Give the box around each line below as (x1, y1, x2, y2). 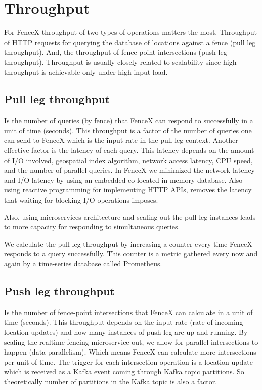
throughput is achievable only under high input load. (4, 66, 168, 77)
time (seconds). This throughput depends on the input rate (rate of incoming (4, 317, 243, 327)
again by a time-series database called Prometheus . (4, 258, 162, 269)
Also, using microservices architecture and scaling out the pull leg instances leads (4, 211, 256, 222)
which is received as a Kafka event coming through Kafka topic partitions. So (4, 366, 244, 377)
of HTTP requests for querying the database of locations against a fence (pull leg (4, 36, 256, 47)
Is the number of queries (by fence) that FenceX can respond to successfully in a (4, 115, 253, 126)
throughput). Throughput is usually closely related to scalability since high (4, 56, 237, 67)
